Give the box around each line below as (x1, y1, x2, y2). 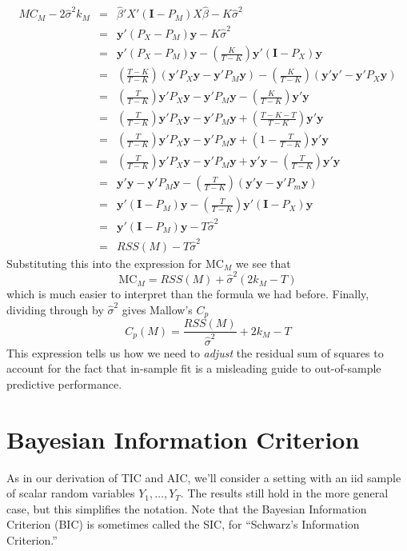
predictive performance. (6, 375, 122, 392)
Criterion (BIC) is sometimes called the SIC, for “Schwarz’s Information (6, 516, 360, 533)
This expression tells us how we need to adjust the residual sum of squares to (6, 344, 384, 361)
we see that (235, 254, 291, 271)
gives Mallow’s (122, 301, 193, 317)
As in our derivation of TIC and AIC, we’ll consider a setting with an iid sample (6, 469, 401, 485)
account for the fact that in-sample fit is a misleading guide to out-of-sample (6, 360, 381, 377)
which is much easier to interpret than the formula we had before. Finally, (6, 285, 369, 302)
